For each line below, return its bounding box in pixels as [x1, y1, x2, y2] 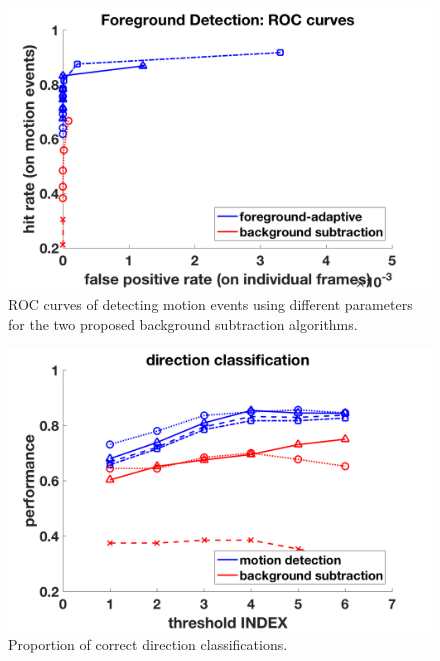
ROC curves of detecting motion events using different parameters [8, 293, 413, 314]
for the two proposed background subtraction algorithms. [8, 313, 358, 334]
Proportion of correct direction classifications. [8, 634, 288, 655]
